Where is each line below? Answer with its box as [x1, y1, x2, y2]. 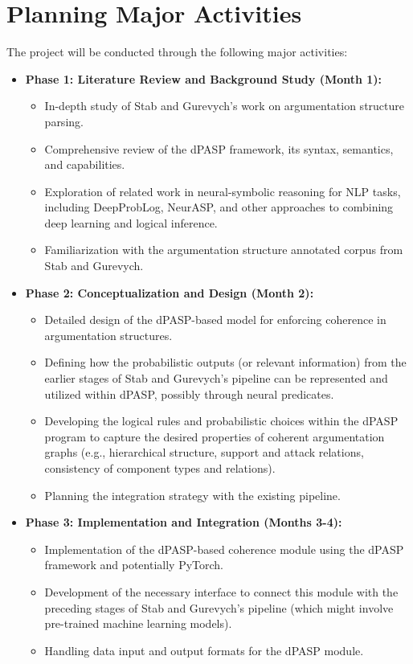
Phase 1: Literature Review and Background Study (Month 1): [25, 70, 382, 87]
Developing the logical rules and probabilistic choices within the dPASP [44, 412, 399, 429]
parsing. [44, 113, 84, 129]
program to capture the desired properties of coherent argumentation [44, 428, 385, 445]
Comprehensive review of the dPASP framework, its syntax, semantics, [44, 140, 394, 157]
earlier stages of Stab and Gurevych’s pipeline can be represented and [44, 370, 388, 387]
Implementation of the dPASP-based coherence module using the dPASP [44, 540, 404, 557]
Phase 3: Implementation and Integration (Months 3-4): [25, 514, 342, 531]
